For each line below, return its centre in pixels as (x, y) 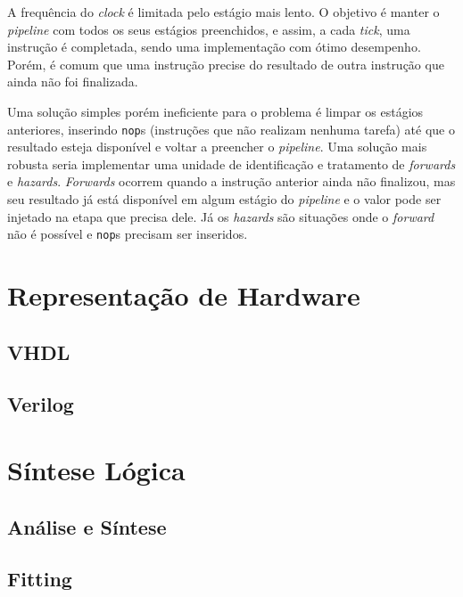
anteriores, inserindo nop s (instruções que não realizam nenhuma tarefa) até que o (231, 129)
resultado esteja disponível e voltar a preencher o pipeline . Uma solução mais (217, 147)
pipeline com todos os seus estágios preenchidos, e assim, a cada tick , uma (209, 29)
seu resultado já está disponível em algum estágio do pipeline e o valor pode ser (224, 199)
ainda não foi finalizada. (73, 82)
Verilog (41, 404)
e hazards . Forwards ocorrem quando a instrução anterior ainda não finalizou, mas (231, 181)
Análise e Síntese (87, 526)
